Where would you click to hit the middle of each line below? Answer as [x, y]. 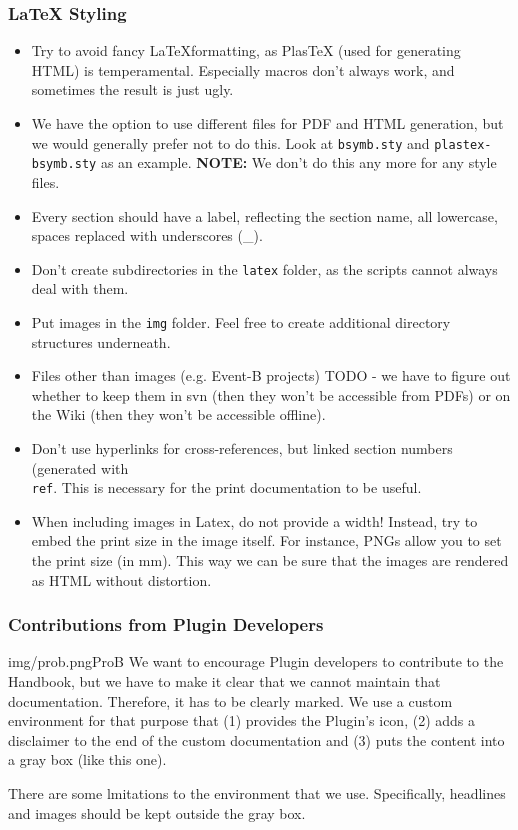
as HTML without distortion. [121, 579]
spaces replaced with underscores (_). [147, 235]
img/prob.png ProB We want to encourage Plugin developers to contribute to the [256, 661]
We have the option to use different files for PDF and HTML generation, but [267, 123]
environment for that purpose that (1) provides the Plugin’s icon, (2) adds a [241, 720]
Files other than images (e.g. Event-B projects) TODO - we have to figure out [271, 375]
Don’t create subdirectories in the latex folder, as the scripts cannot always [264, 268]
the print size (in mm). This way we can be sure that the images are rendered [270, 560]
